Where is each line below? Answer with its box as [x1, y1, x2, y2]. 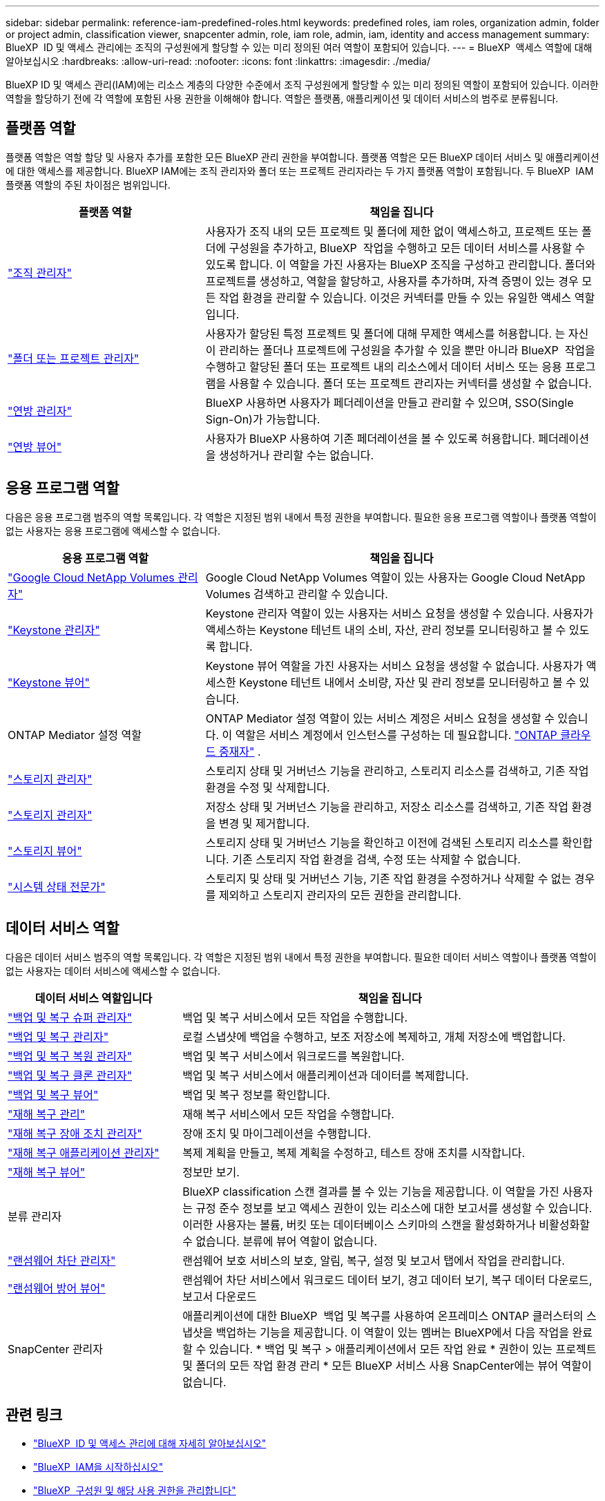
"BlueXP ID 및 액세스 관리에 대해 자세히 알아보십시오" [33, 1437, 267, 1450]
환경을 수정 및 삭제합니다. [205, 780, 330, 794]
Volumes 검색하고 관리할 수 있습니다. [205, 586, 388, 601]
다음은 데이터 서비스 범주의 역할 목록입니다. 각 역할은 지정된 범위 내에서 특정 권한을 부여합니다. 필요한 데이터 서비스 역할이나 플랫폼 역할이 [6, 950, 597, 963]
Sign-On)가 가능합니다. [205, 412, 320, 426]
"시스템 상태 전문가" [8, 879, 106, 894]
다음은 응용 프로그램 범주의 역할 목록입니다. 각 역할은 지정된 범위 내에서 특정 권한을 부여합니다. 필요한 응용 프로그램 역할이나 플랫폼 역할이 [6, 510, 597, 523]
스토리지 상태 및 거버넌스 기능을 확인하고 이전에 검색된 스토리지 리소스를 [205, 835, 559, 850]
